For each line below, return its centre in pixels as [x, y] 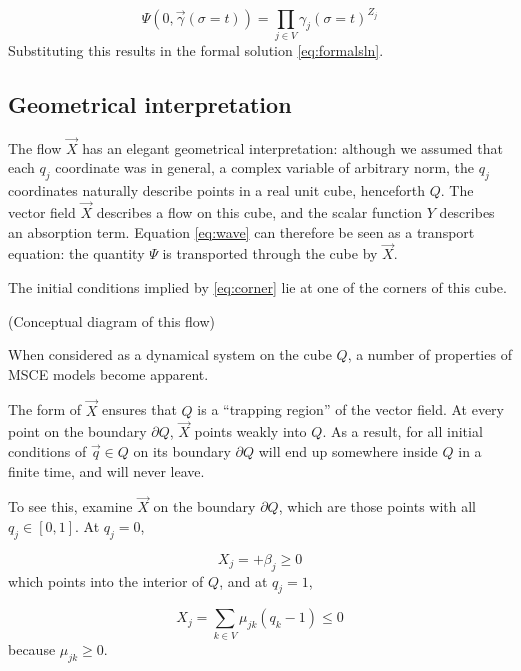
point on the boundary [77, 431]
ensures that [139, 409]
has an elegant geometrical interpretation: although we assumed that [292, 147]
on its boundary [182, 451]
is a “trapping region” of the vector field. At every [351, 409]
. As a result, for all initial [402, 431]
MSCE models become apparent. [108, 373]
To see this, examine [70, 506]
